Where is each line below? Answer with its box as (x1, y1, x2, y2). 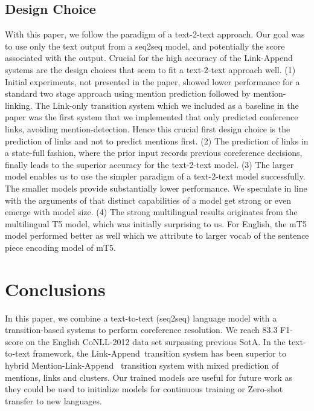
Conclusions (5, 276, 106, 301)
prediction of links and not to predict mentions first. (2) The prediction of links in (5, 134, 309, 147)
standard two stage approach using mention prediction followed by (5, 87, 251, 100)
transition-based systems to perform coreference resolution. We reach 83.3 (5, 323, 278, 336)
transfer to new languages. (5, 394, 102, 407)
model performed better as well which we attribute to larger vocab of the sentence (5, 229, 309, 242)
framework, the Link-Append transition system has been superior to (33, 347, 286, 360)
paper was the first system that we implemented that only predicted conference (5, 111, 298, 123)
